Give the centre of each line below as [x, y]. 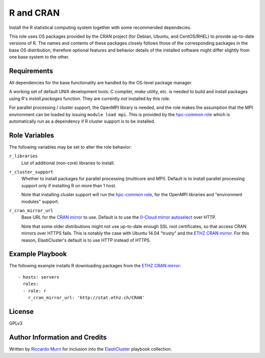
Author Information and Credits [58, 337]
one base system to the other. [39, 57]
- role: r [35, 291]
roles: [31, 284]
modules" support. [40, 202]
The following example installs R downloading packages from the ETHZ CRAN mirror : [95, 266]
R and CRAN [34, 13]
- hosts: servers [39, 277]
